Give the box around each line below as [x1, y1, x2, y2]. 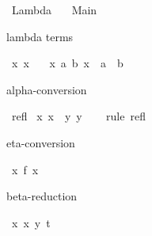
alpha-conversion [6, 81, 87, 97]
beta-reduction [6, 188, 78, 204]
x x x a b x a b [11, 55, 123, 71]
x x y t [11, 214, 51, 230]
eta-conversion [6, 134, 75, 150]
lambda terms [6, 28, 74, 44]
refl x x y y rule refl [11, 108, 146, 124]
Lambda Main [11, 2, 97, 17]
